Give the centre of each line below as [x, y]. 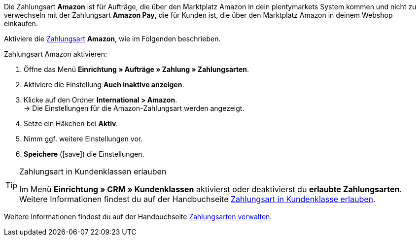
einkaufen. [21, 23]
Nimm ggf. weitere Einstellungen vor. [83, 139]
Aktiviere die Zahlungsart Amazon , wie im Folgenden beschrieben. [112, 39]
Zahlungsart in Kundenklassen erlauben [93, 171]
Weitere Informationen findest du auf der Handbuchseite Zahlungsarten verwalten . [138, 217]
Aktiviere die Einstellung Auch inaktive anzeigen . [104, 85]
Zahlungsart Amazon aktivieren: [56, 54]
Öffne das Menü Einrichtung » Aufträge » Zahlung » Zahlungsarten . [137, 69]
